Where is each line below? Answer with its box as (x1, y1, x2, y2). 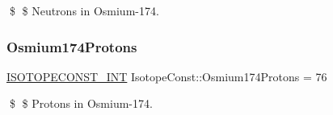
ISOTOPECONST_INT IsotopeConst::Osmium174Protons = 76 (6, 68, 327, 84)
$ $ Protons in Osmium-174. (9, 95, 153, 112)
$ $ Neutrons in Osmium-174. (9, 2, 159, 18)
